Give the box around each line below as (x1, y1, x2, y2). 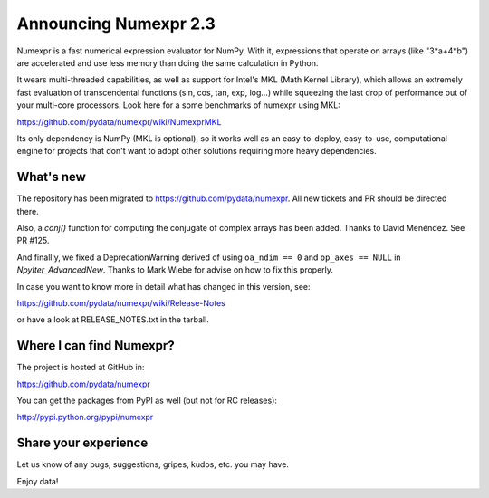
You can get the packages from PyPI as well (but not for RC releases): (16, 395, 278, 406)
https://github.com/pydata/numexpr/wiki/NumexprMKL (16, 116, 222, 127)
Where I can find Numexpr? (16, 338, 176, 353)
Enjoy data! (16, 475, 59, 486)
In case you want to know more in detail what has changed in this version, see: (16, 281, 312, 292)
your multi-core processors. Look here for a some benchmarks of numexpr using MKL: (16, 100, 341, 110)
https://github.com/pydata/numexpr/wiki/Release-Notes (16, 297, 225, 308)
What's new (16, 169, 86, 185)
